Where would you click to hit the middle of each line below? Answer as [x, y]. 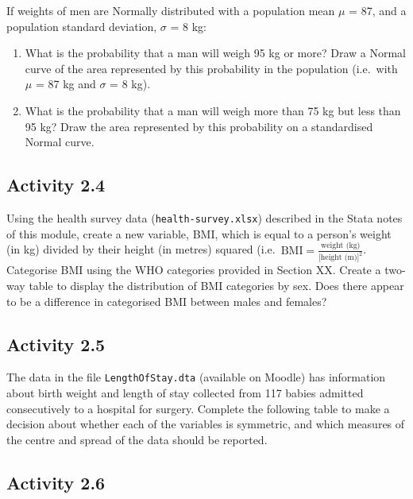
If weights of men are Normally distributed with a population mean [171, 10]
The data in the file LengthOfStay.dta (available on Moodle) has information [196, 377]
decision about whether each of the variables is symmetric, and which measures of [206, 424]
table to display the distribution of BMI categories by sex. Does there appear [216, 285]
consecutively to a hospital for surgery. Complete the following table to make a [198, 408]
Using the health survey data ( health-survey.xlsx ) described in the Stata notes [205, 217]
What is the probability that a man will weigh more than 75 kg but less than [213, 110]
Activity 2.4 [56, 185]
